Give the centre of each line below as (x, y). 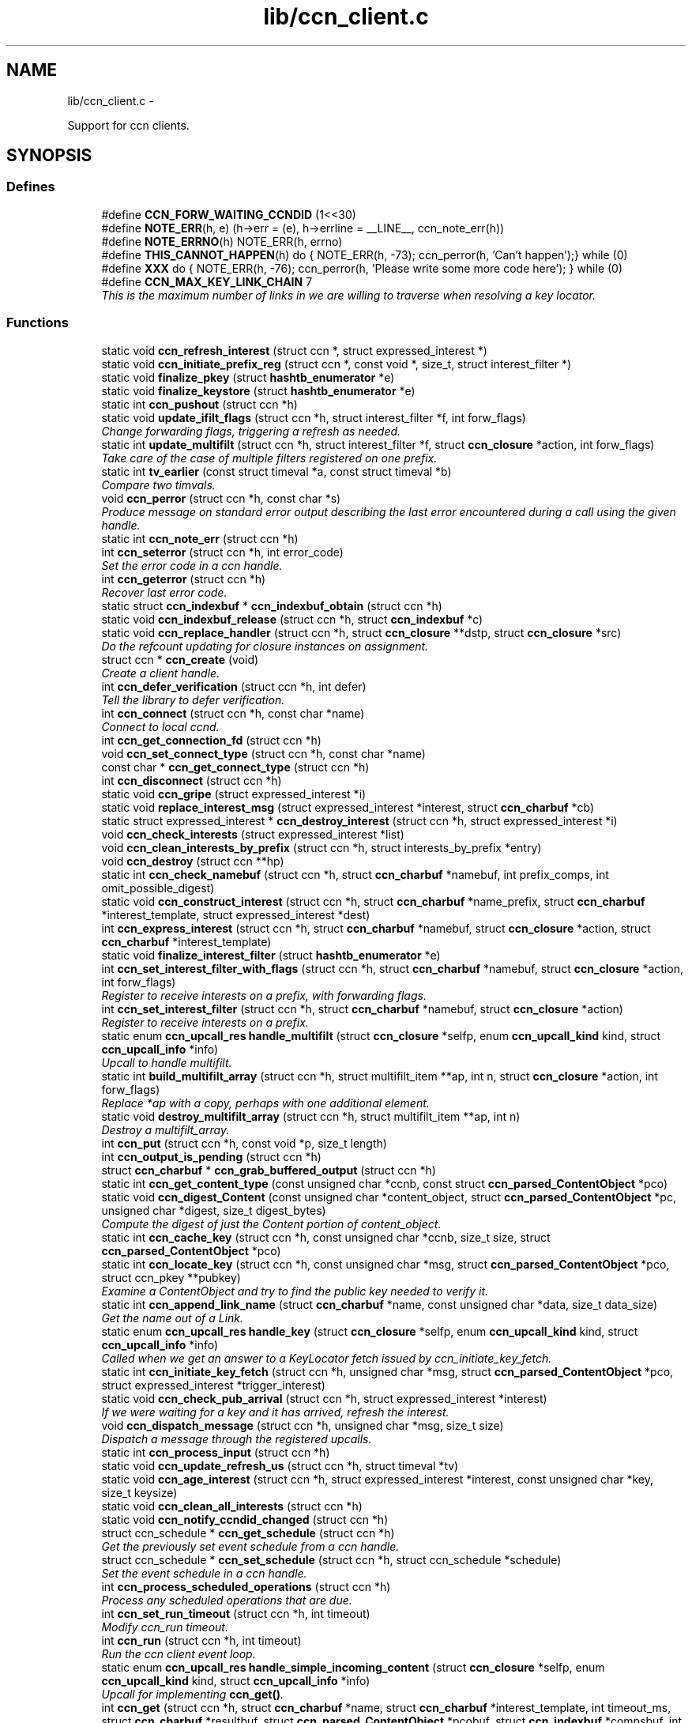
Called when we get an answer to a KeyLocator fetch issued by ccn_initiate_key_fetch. (327, 1358)
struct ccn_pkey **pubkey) (171, 1277)
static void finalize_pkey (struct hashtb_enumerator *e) (248, 377)
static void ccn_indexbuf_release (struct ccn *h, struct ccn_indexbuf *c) (292, 619)
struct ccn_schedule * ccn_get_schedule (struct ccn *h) (248, 1533)
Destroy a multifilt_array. (165, 1129)
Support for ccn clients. (128, 125)
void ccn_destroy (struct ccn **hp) (193, 861)
